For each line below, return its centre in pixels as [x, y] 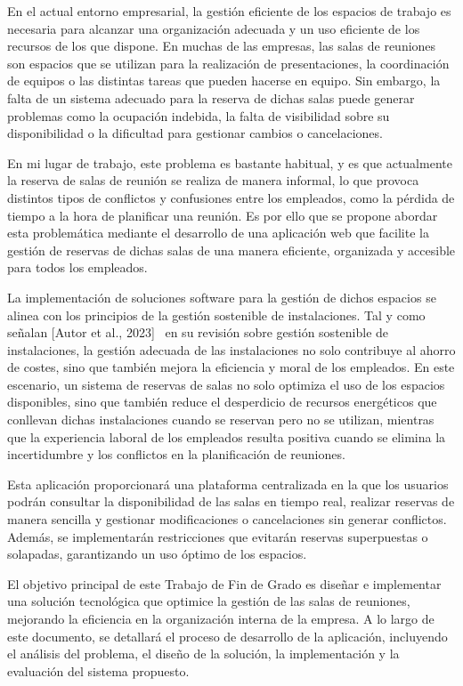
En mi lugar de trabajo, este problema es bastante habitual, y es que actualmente [230, 162]
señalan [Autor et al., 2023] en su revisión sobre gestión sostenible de [198, 332]
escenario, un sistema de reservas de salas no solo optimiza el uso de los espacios [226, 384]
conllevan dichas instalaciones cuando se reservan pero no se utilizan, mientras [221, 420]
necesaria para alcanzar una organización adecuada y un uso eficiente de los [214, 28]
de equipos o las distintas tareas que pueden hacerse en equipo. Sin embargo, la [224, 81]
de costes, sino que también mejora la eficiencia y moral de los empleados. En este [231, 367]
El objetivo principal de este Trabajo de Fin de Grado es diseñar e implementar [224, 583]
